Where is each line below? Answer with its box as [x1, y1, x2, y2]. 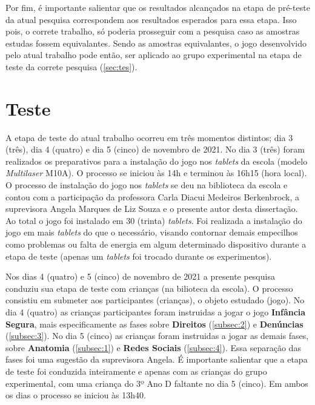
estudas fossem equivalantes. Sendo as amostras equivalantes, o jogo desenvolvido [5, 36, 307, 49]
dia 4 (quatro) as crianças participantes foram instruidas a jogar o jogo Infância [5, 306, 306, 318]
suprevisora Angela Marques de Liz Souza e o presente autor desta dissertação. [5, 202, 298, 215]
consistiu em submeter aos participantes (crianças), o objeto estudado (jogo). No [5, 294, 305, 306]
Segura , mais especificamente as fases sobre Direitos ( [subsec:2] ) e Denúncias [5, 317, 303, 330]
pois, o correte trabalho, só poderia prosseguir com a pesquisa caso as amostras [5, 25, 300, 38]
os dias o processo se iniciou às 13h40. [5, 389, 146, 401]
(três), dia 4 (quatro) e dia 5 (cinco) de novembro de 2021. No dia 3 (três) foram [5, 143, 305, 156]
